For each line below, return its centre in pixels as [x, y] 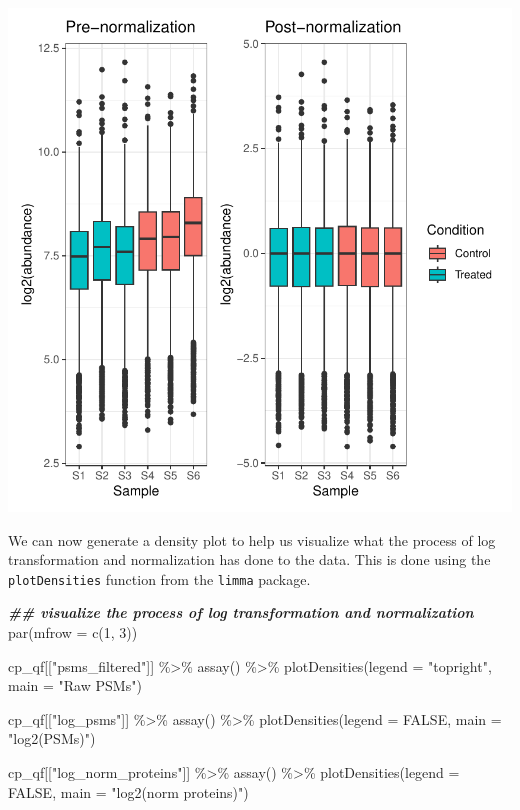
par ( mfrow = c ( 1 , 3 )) [73, 632]
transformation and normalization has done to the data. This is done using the [249, 559]
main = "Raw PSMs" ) [75, 685]
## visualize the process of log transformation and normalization [241, 612]
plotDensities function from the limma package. [159, 578]
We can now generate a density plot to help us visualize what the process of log [252, 539]
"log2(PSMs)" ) [52, 738]
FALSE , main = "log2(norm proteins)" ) [128, 791]
